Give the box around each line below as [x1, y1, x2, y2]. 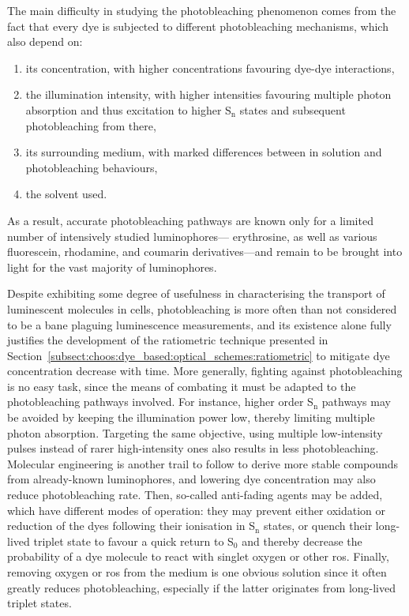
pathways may [321, 393, 391, 410]
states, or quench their [264, 517, 373, 534]
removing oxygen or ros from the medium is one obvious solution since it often [7, 564, 387, 580]
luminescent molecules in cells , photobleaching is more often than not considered [7, 300, 397, 317]
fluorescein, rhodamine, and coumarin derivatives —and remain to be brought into [7, 243, 403, 260]
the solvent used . [25, 186, 107, 202]
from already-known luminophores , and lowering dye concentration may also [7, 471, 376, 487]
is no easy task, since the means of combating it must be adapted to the [7, 377, 356, 394]
